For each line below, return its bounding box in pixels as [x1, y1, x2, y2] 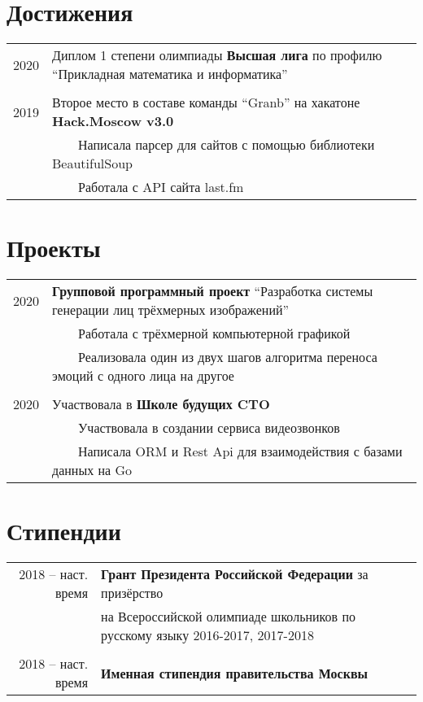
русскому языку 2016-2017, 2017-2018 [101, 626, 314, 645]
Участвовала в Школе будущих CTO [52, 395, 270, 414]
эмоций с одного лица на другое [52, 366, 234, 386]
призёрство [101, 583, 164, 603]
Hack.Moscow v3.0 [52, 111, 174, 131]
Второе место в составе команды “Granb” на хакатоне [52, 93, 360, 112]
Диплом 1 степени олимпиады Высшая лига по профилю [52, 46, 382, 65]
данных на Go [52, 460, 133, 480]
